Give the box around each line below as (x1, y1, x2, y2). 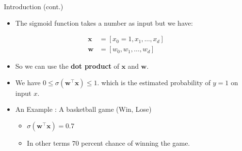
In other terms (27, 138, 70, 148)
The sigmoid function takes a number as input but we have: (15, 17, 193, 28)
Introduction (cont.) (4, 1, 64, 11)
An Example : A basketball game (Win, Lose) (15, 104, 152, 114)
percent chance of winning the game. (81, 138, 190, 148)
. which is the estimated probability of (97, 77, 211, 87)
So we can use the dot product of (15, 61, 119, 71)
